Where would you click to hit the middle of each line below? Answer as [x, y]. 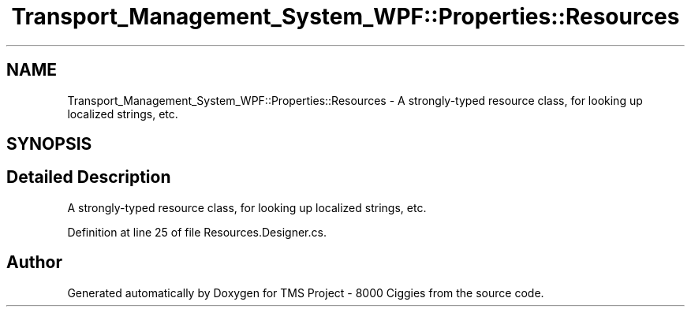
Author [34, 263]
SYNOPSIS [49, 144]
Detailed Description [89, 177]
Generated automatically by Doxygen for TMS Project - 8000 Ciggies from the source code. [306, 293]
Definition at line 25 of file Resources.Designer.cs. [197, 232]
